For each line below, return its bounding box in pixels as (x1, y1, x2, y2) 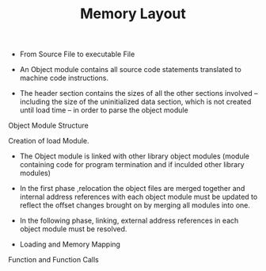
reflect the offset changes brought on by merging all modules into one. (19, 200, 251, 210)
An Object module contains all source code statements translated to (19, 65, 241, 74)
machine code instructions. (19, 73, 109, 83)
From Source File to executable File (19, 49, 135, 59)
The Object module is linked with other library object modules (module (19, 151, 250, 161)
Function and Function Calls (8, 255, 99, 265)
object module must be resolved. (19, 224, 127, 234)
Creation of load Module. (8, 136, 89, 146)
